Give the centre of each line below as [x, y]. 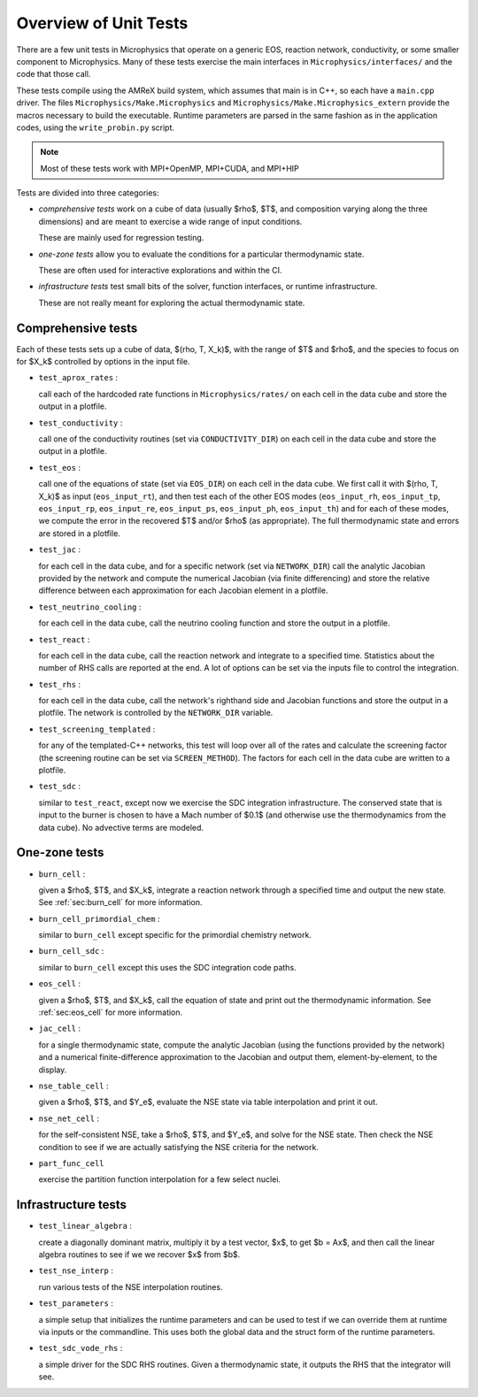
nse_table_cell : [73, 1086]
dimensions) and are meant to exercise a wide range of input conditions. [170, 221]
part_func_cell [72, 1163]
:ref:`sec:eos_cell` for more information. [111, 1012]
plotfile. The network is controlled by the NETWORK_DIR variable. [156, 713]
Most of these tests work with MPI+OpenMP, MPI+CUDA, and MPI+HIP [170, 168]
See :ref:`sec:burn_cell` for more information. [120, 902]
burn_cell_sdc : [71, 951]
